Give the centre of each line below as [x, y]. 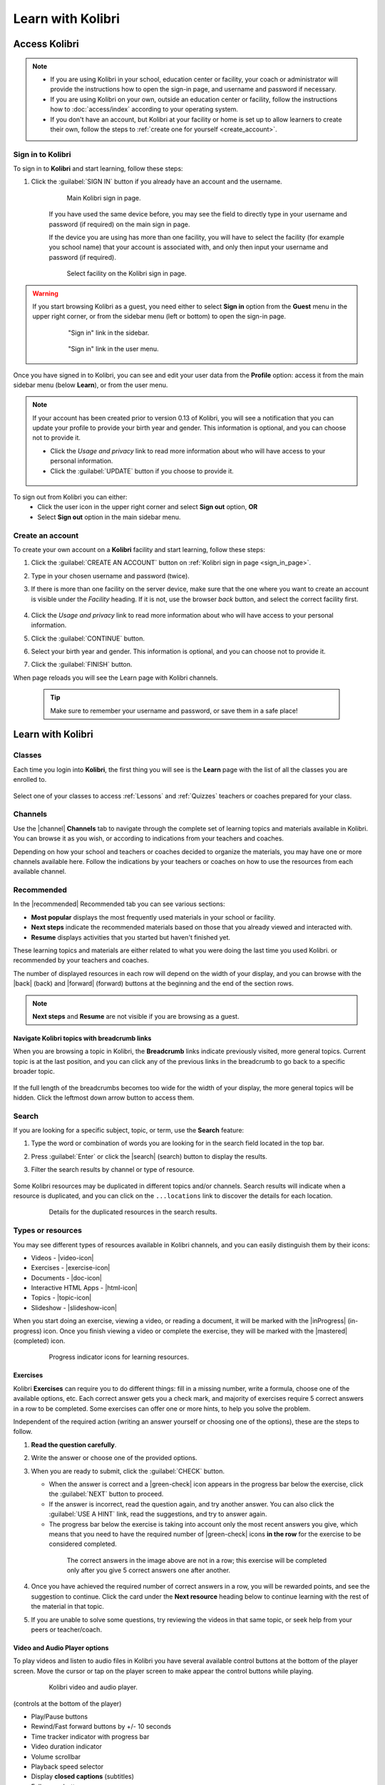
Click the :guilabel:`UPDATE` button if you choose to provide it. [142, 471]
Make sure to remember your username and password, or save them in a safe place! [174, 710]
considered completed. [83, 1544]
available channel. [40, 872]
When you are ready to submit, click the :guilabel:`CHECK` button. [128, 1471]
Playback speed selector [67, 1766]
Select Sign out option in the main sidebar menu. [109, 517]
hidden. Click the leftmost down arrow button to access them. [104, 1097]
